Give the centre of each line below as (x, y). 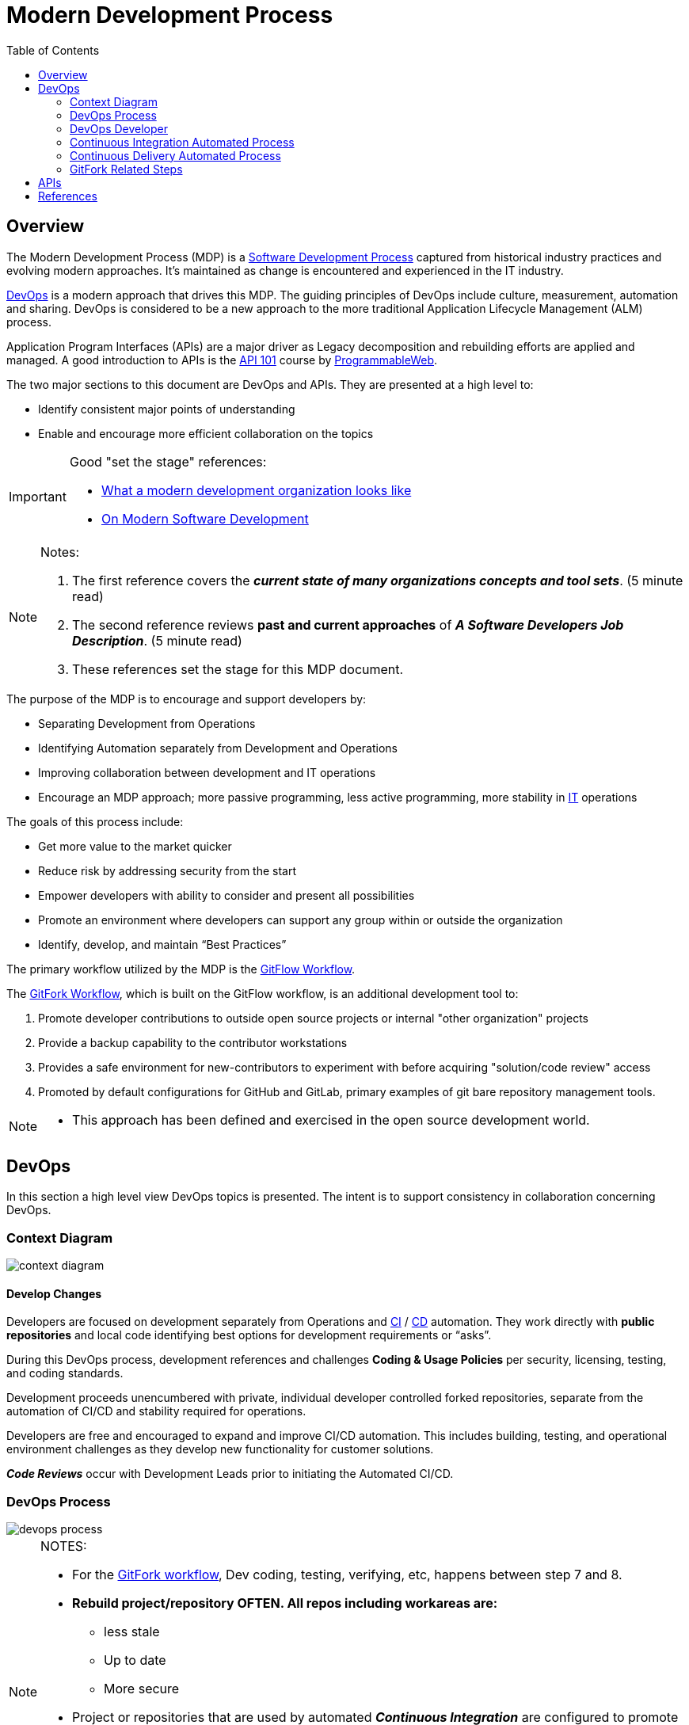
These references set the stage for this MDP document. (238, 669)
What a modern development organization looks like (256, 490)
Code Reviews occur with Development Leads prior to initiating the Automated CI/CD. (230, 1474)
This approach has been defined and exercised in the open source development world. (331, 1120)
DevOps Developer (119, 128)
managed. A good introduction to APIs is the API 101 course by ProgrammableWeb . (222, 360)
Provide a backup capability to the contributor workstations (193, 1042)
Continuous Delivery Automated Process (175, 155)
